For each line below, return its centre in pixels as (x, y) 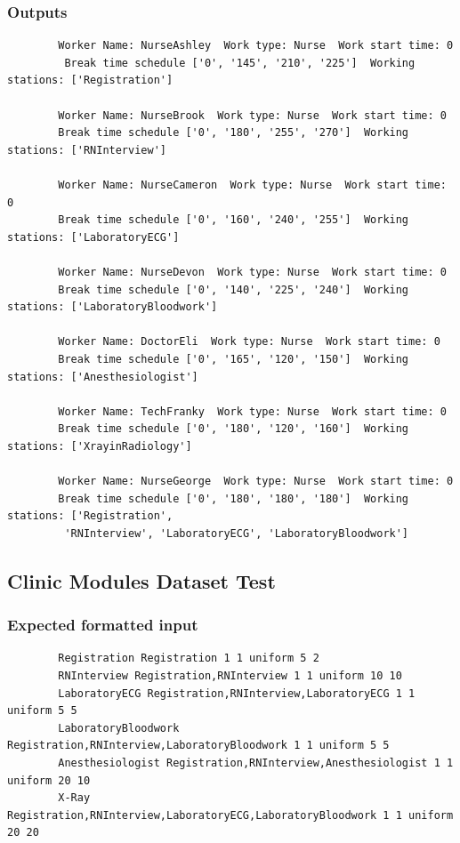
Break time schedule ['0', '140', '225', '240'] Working (234, 289)
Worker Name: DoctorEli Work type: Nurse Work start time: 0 (249, 342)
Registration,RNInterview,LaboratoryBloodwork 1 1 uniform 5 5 (198, 746)
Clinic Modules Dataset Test (141, 580)
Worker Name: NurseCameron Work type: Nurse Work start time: (252, 185)
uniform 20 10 (49, 780)
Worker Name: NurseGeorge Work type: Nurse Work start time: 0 (256, 482)
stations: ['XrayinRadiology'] (100, 446)
